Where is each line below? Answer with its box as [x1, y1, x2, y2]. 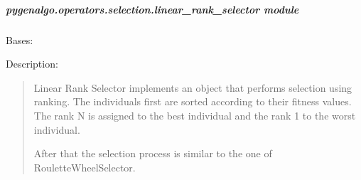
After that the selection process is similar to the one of [33, 146, 272, 161]
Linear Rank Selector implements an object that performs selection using [33, 80, 352, 95]
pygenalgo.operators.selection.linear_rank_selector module [6, 1, 299, 16]
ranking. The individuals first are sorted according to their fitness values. [33, 94, 352, 109]
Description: [6, 56, 58, 71]
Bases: [6, 32, 33, 47]
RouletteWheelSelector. [33, 159, 136, 174]
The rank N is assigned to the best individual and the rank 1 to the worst [33, 107, 356, 122]
